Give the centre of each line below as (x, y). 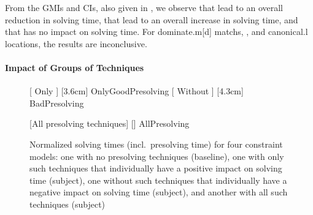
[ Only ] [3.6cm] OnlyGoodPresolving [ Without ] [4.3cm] (137, 91)
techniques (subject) (68, 204)
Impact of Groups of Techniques (75, 67)
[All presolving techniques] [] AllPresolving (110, 123)
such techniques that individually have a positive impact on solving (156, 168)
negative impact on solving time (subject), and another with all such (159, 192)
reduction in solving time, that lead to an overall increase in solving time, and (152, 19)
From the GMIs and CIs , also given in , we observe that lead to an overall (144, 7)
